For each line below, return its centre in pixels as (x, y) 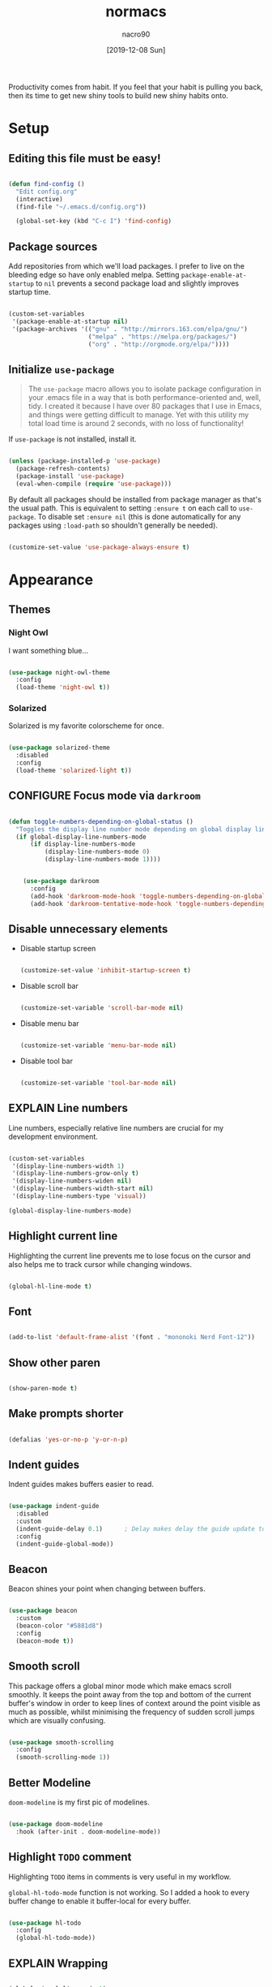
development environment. (53, 1136)
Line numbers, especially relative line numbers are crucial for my (116, 1127)
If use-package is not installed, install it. (72, 439)
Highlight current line (63, 1236)
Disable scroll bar (49, 986)
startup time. (30, 292)
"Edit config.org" (47, 192)
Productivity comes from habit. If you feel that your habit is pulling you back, (136, 87)
